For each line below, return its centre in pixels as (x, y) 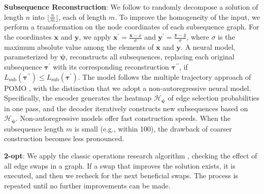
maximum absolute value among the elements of (79, 46)
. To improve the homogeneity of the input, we (187, 17)
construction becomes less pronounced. (64, 138)
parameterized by (31, 57)
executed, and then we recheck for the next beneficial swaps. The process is (121, 175)
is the (226, 37)
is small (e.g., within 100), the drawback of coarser (153, 128)
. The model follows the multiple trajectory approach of (164, 76)
